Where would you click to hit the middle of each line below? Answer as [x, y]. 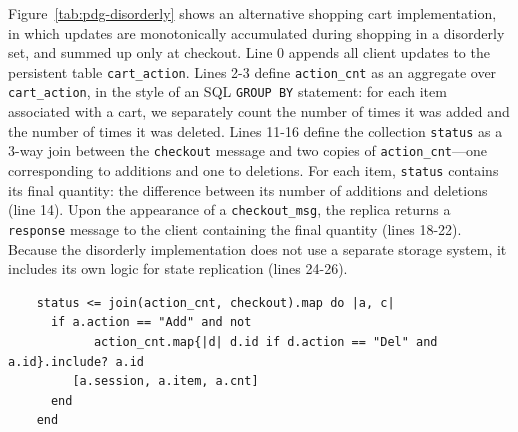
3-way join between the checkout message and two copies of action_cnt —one [248, 150]
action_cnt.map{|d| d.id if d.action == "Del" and [265, 341]
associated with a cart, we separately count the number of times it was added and [259, 111]
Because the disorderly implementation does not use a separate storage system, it [257, 248]
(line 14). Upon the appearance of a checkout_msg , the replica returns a [229, 209]
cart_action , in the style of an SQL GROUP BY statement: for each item [227, 91]
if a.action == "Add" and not [151, 322]
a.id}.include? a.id [76, 361]
